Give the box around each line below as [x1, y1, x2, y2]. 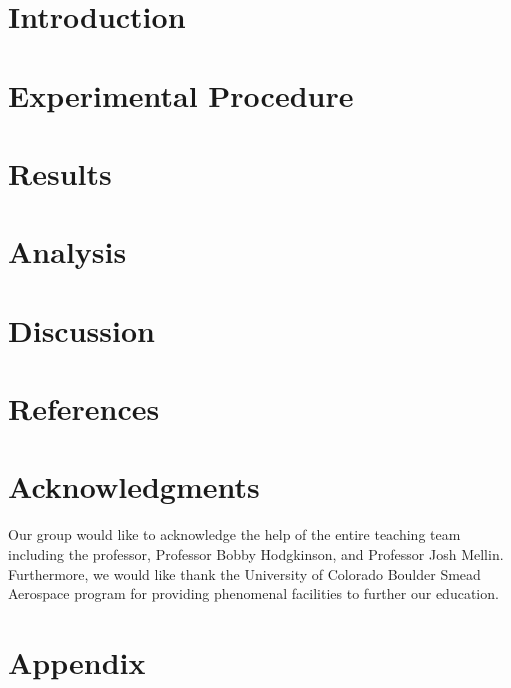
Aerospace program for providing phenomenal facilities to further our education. [8, 583, 499, 604]
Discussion [8, 309, 155, 350]
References [8, 388, 160, 429]
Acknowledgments [8, 466, 260, 507]
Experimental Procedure [8, 74, 354, 115]
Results [8, 152, 112, 193]
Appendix [8, 641, 146, 682]
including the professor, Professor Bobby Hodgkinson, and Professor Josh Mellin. [8, 543, 504, 564]
